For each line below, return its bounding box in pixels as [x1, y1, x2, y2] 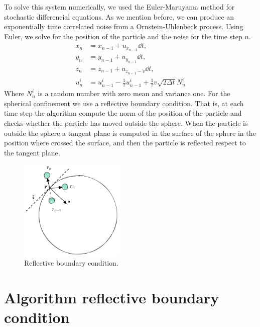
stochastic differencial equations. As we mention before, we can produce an [4, 11, 234, 22]
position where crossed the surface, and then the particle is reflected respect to [4, 137, 246, 148]
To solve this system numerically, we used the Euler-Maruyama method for [4, 2, 235, 12]
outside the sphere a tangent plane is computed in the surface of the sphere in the [4, 127, 256, 138]
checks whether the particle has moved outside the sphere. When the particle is [4, 118, 248, 128]
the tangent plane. [4, 147, 60, 157]
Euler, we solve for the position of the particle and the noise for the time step [4, 31, 242, 41]
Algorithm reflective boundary [4, 287, 219, 308]
